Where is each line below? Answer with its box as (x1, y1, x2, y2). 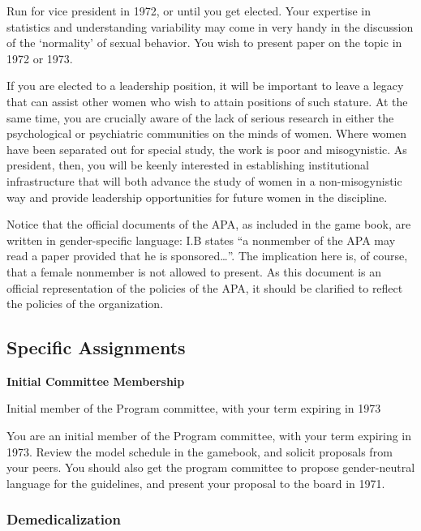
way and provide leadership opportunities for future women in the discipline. (6, 188, 388, 205)
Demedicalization (6, 509, 121, 529)
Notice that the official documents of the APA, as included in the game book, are (6, 216, 411, 233)
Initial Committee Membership (6, 372, 185, 389)
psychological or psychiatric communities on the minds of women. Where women (6, 125, 407, 142)
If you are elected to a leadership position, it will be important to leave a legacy (6, 77, 404, 94)
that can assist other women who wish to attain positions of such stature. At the (6, 92, 408, 109)
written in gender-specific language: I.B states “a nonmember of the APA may (6, 231, 396, 248)
